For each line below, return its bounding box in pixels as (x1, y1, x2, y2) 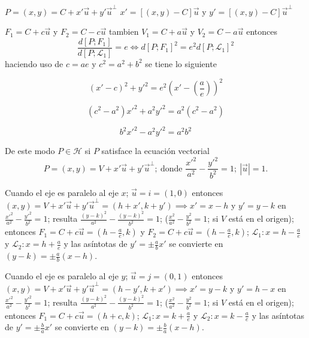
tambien (109, 25, 139, 38)
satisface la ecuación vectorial (101, 144, 210, 157)
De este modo (5, 144, 55, 157)
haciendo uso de (5, 57, 63, 70)
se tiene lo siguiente (145, 57, 217, 70)
